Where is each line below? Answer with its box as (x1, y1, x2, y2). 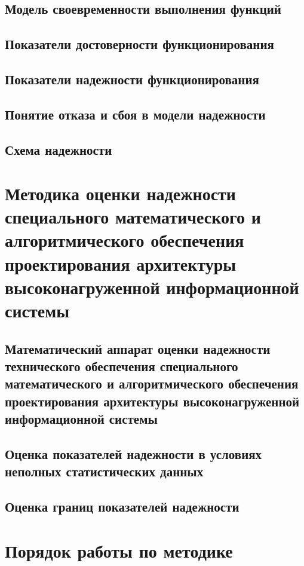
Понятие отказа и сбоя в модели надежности (5, 105, 266, 123)
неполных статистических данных (5, 462, 204, 481)
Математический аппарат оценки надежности (5, 339, 271, 357)
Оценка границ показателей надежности (5, 497, 239, 516)
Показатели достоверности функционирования (5, 35, 274, 53)
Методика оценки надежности (5, 181, 236, 206)
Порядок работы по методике (5, 538, 233, 562)
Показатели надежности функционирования (5, 69, 259, 88)
